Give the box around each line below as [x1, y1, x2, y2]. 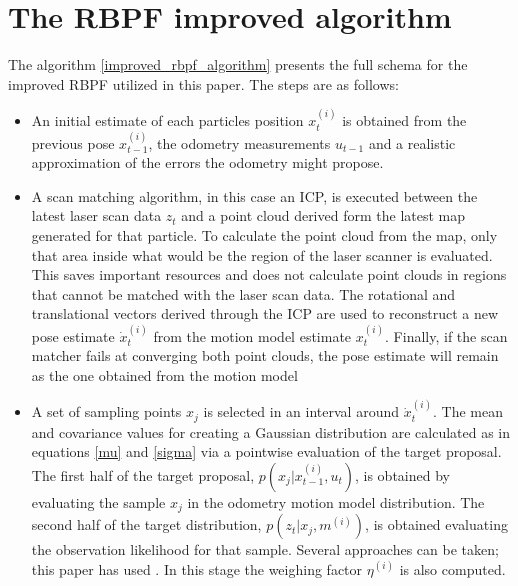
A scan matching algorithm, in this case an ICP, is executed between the [31, 185, 478, 206]
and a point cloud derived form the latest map [181, 205, 466, 226]
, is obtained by [354, 464, 450, 485]
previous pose [31, 132, 115, 153]
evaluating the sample [31, 491, 166, 512]
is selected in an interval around [203, 401, 399, 422]
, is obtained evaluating [365, 514, 508, 535]
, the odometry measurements [148, 132, 331, 153]
